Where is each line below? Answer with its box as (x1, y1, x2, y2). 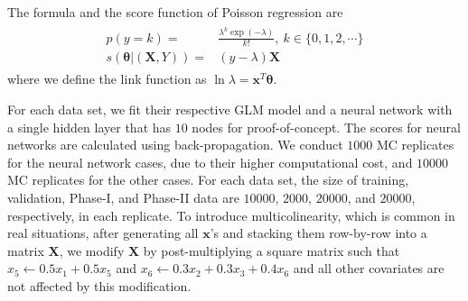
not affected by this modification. (7, 276, 192, 295)
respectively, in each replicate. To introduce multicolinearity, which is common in (7, 205, 455, 224)
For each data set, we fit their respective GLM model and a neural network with (7, 100, 453, 119)
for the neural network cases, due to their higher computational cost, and (7, 152, 413, 171)
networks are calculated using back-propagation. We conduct (7, 135, 343, 154)
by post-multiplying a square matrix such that (143, 241, 400, 260)
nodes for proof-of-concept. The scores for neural (192, 117, 461, 136)
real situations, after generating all (7, 223, 199, 242)
